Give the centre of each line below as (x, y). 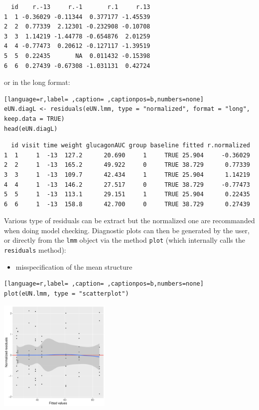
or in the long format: (37, 82)
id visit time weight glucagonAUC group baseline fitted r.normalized (130, 146)
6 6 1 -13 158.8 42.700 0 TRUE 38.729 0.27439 (127, 204)
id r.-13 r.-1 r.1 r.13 (81, 7)
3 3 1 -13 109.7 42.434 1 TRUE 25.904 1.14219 (127, 175)
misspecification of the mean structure (74, 266)
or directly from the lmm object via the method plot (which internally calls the (125, 240)
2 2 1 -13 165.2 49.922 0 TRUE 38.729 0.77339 (127, 165)
